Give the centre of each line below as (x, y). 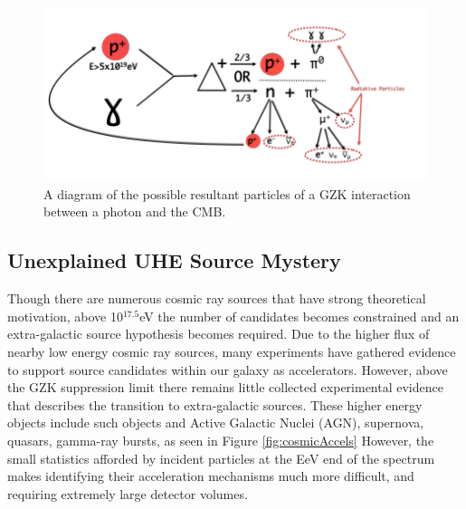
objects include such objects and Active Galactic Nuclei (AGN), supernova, (216, 423)
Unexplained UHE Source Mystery (174, 260)
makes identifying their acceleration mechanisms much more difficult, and (211, 476)
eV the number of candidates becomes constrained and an (300, 316)
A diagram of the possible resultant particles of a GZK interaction (227, 193)
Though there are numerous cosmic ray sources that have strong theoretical (217, 298)
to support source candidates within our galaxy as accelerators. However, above (228, 369)
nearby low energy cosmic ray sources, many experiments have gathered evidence (232, 352)
